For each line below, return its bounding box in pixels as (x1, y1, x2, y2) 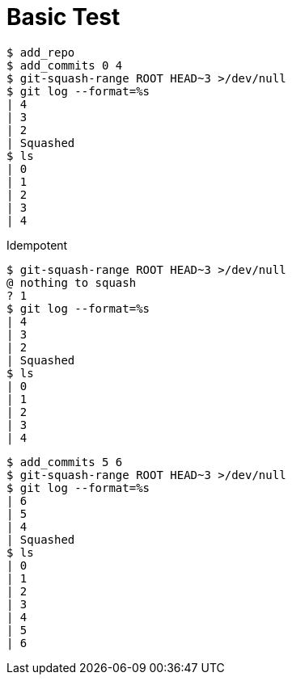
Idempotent (6, 238, 68, 252)
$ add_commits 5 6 (6, 455, 123, 469)
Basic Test (6, 3, 121, 31)
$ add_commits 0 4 (6, 58, 123, 72)
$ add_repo (6, 45, 75, 59)
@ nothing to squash (6, 275, 137, 289)
